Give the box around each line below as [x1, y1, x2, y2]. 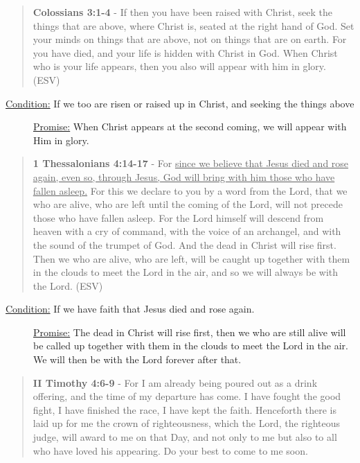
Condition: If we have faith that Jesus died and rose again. [6, 302, 255, 316]
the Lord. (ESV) [33, 278, 103, 292]
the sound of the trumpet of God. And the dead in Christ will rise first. [33, 237, 336, 252]
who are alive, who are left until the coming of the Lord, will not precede [33, 197, 343, 211]
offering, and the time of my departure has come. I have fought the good [33, 389, 341, 403]
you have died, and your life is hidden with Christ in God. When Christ [33, 45, 338, 60]
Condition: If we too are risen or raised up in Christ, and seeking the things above [6, 96, 354, 110]
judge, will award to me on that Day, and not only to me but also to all [33, 430, 337, 444]
